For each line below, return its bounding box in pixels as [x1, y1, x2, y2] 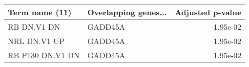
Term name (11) [8, 6, 72, 18]
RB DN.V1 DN [8, 21, 60, 32]
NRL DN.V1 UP [8, 35, 65, 46]
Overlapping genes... [87, 6, 167, 18]
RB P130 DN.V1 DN [8, 49, 80, 61]
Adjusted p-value [174, 6, 242, 18]
